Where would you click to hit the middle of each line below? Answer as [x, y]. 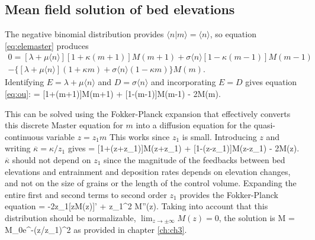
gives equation [271, 82]
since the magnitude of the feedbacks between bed [194, 160]
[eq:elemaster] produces [47, 45]
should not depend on [52, 160]
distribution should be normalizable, [70, 217]
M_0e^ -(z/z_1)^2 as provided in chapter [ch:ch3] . [96, 229]
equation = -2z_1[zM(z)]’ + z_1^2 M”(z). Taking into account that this [136, 206]
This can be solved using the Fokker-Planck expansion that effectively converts [148, 113]
